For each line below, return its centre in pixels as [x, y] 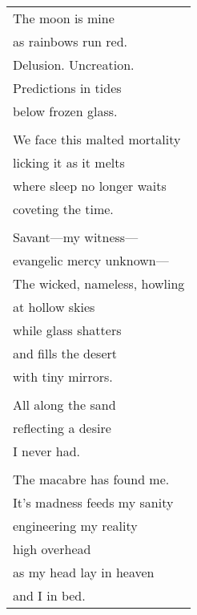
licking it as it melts [69, 162]
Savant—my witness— [76, 237]
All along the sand [64, 405]
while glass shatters [67, 330]
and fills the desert [65, 353]
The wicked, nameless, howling [99, 283]
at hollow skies [54, 307]
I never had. [47, 451]
